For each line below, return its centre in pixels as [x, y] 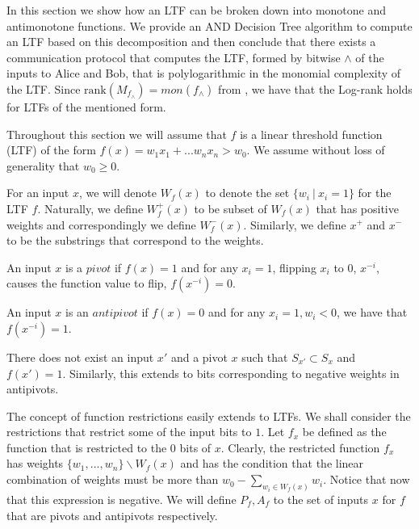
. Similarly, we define [295, 224]
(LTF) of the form [51, 150]
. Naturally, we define [90, 208]
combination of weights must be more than [113, 479]
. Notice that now [367, 479]
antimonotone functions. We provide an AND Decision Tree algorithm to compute [209, 25]
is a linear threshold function [311, 134]
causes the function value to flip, [87, 283]
